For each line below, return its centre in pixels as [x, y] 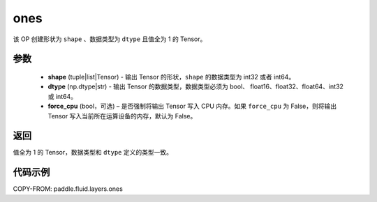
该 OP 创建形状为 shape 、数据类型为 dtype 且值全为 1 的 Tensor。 [110, 39]
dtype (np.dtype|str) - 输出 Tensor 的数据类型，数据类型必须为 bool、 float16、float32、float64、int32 [195, 86]
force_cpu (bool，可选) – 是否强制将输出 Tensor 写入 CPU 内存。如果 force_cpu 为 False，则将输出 [192, 106]
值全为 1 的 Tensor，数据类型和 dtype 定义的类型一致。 [93, 153]
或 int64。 [62, 96]
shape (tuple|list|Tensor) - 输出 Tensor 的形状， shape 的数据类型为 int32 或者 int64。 [171, 77]
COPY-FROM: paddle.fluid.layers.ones [68, 189]
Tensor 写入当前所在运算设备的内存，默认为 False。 [122, 116]
